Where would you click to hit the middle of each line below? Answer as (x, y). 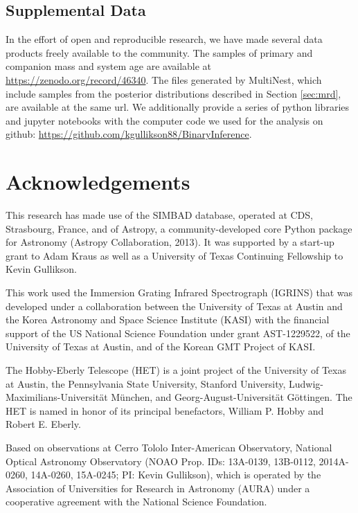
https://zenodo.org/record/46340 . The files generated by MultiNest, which (164, 79)
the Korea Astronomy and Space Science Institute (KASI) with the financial (168, 319)
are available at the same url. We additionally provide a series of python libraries (178, 107)
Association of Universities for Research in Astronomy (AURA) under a (158, 488)
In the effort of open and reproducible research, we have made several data (164, 39)
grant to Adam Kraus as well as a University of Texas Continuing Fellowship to (174, 255)
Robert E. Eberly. (43, 424)
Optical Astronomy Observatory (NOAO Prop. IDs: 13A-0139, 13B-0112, (161, 461)
